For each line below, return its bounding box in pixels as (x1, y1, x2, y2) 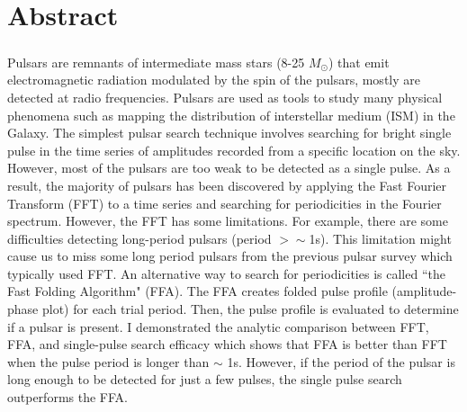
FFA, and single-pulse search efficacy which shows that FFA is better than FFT (7, 335, 447, 354)
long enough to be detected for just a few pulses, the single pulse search (7, 370, 402, 389)
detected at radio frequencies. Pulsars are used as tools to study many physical (7, 87, 443, 106)
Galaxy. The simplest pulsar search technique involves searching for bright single (7, 123, 452, 142)
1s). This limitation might (309, 228, 452, 247)
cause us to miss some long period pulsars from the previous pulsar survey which (7, 246, 453, 265)
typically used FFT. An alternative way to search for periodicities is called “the (7, 264, 445, 282)
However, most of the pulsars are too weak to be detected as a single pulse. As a (7, 158, 451, 177)
